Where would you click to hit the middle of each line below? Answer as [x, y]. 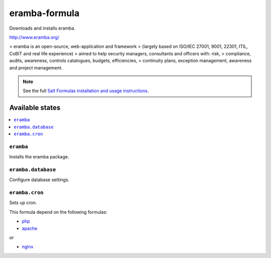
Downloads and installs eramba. [42, 28]
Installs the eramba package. [39, 157]
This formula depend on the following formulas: [58, 212]
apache [30, 228]
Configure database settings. [39, 180]
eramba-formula [44, 13]
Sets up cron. [23, 203]
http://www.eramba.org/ [34, 37]
